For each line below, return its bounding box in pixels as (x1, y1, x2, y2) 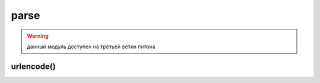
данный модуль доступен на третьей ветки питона (27, 43, 156, 50)
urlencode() (11, 61, 56, 71)
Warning (27, 32, 49, 39)
